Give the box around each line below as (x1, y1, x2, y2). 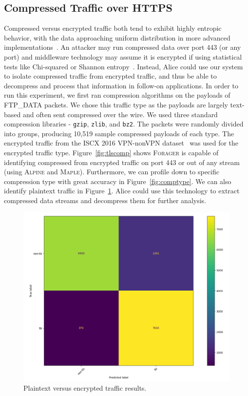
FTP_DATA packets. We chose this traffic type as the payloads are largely (4, 99, 228, 109)
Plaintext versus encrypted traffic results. (23, 382, 147, 393)
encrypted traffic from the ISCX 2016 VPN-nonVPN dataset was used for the (4, 138, 239, 148)
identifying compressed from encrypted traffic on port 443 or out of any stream (4, 157, 240, 167)
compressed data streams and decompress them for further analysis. (4, 195, 206, 205)
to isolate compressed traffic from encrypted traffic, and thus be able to (4, 71, 217, 81)
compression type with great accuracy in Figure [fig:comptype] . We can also (4, 176, 231, 186)
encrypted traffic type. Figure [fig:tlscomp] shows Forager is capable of (4, 147, 219, 157)
